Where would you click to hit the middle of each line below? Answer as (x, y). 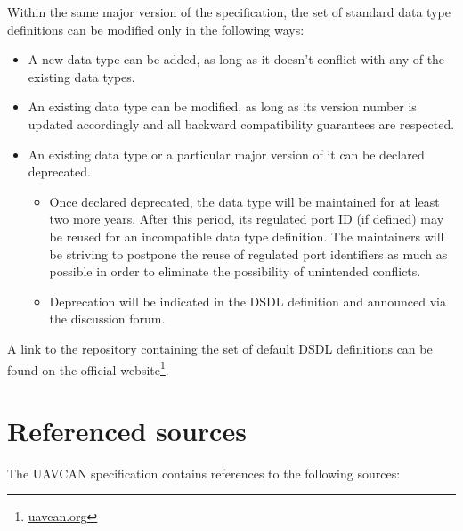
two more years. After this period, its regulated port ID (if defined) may (247, 219)
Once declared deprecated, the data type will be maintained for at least (244, 201)
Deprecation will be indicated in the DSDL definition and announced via (248, 301)
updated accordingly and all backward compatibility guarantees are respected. (241, 123)
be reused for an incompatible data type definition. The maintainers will (247, 236)
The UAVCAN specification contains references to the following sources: (204, 473)
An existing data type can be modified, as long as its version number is (222, 106)
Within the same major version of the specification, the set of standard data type (229, 12)
